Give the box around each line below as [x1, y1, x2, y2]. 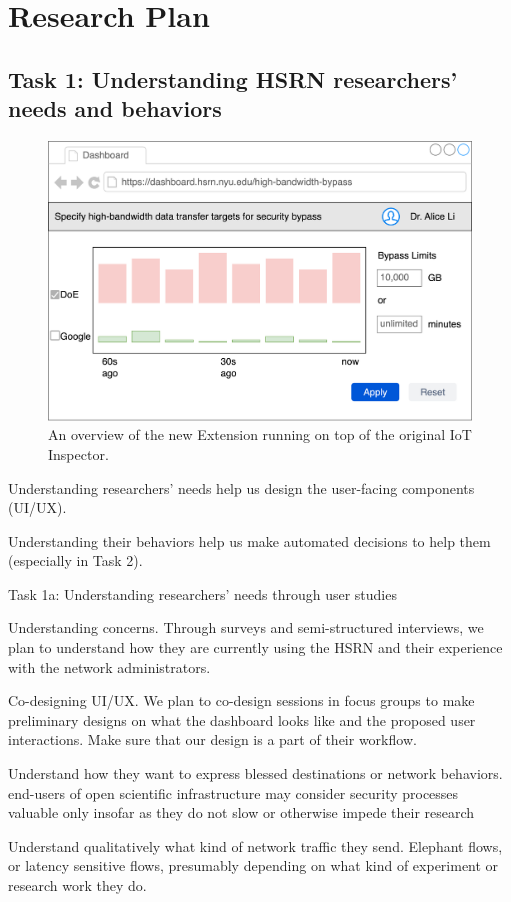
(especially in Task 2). [8, 550, 143, 571]
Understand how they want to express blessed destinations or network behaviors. [8, 763, 503, 784]
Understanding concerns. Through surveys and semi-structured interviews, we [8, 617, 484, 638]
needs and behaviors [8, 93, 222, 124]
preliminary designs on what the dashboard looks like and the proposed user [8, 709, 476, 730]
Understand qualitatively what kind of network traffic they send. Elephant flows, [8, 835, 503, 856]
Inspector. [48, 443, 109, 464]
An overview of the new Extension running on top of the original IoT [48, 424, 472, 445]
